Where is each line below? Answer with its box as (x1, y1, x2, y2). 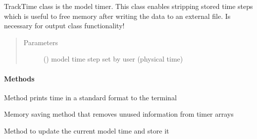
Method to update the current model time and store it (4, 125, 169, 136)
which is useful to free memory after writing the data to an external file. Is (4, 10, 231, 21)
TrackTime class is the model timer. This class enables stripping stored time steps (4, 1, 253, 11)
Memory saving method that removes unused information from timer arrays (4, 109, 234, 119)
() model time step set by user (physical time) (43, 54, 183, 64)
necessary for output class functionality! (4, 20, 125, 31)
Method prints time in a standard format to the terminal (4, 92, 177, 102)
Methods (4, 73, 35, 83)
